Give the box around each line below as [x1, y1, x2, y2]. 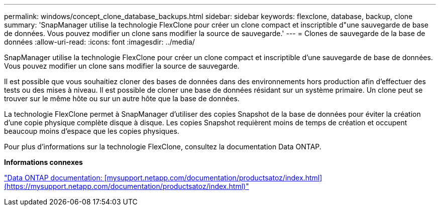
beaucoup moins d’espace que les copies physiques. [4, 127, 179, 135]
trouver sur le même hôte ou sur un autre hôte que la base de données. [4, 94, 240, 103]
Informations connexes [4, 158, 83, 166]
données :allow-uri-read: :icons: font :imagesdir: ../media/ [4, 38, 195, 46]
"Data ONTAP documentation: [4, 173, 102, 182]
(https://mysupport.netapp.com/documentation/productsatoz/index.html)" [4, 182, 249, 190]
